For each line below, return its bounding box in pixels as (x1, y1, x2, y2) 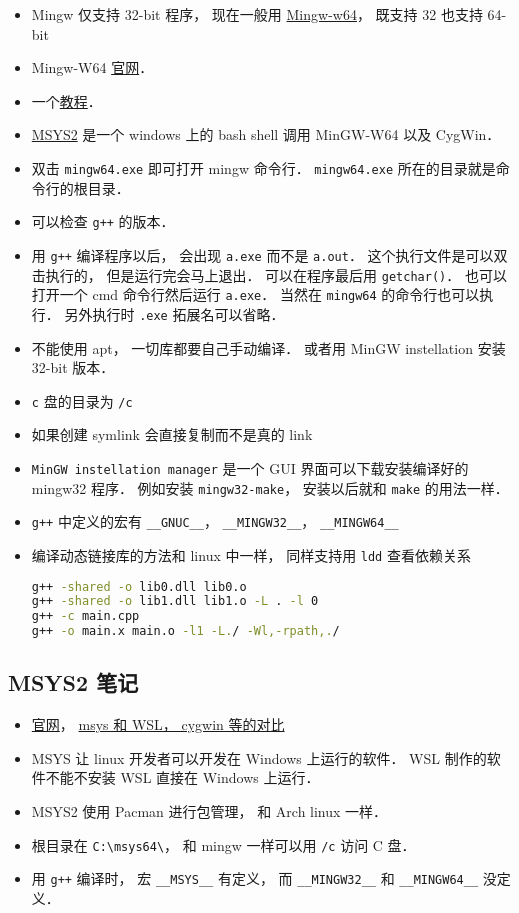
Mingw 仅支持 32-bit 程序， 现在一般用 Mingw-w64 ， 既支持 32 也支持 (31, 4, 483, 24)
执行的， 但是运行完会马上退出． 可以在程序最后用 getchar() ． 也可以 (45, 264, 507, 285)
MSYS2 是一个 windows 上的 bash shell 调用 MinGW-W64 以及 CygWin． (31, 124, 501, 145)
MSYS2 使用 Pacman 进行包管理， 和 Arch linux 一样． (31, 801, 388, 822)
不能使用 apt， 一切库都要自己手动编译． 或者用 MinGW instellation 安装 (31, 337, 506, 358)
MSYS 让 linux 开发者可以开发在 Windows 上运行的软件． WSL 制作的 (31, 747, 487, 768)
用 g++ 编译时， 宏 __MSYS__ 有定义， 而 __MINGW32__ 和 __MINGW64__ (31, 868, 479, 889)
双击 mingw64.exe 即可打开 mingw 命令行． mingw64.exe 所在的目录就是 (31, 157, 496, 178)
